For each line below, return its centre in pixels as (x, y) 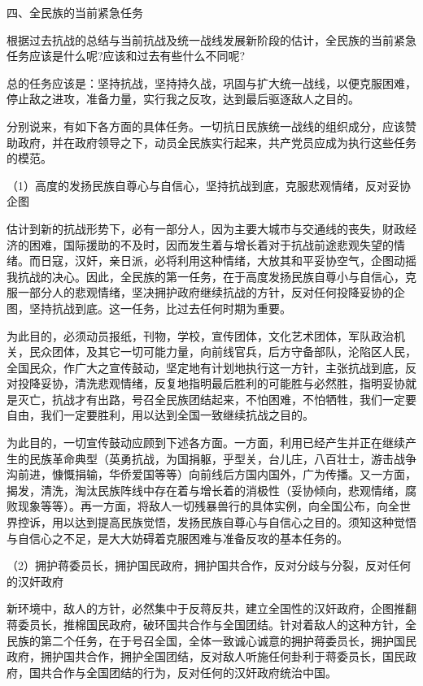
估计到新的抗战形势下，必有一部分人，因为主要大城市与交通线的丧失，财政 (206, 228)
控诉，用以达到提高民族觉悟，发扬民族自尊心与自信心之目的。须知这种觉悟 (217, 522)
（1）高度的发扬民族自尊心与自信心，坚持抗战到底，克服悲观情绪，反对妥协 (209, 185)
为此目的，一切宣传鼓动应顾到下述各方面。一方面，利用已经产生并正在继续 (206, 443)
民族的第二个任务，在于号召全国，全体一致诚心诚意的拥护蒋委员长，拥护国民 (211, 640)
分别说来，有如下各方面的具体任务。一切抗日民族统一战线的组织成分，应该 (206, 126)
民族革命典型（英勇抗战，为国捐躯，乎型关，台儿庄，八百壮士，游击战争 (222, 458)
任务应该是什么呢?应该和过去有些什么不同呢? (126, 56)
